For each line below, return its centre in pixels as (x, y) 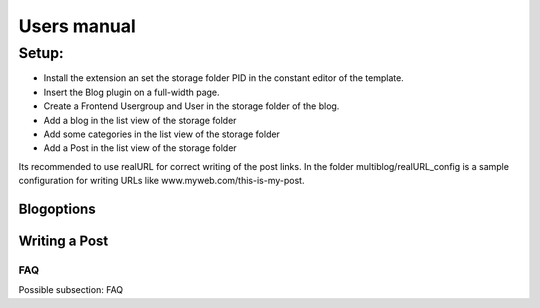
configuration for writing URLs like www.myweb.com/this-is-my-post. (161, 181)
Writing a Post (63, 240)
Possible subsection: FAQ (71, 290)
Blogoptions (57, 208)
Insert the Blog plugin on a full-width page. (131, 92)
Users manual (77, 26)
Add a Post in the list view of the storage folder (140, 148)
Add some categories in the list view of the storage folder (161, 134)
